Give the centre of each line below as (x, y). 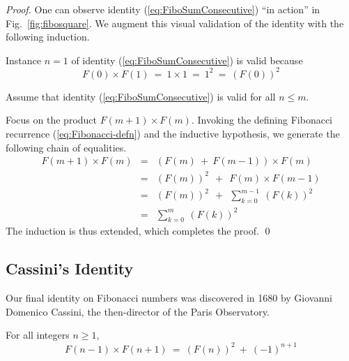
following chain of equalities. (66, 147)
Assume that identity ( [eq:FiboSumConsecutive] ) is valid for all (141, 96)
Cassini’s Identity (70, 268)
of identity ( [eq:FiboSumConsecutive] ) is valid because (187, 60)
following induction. (48, 37)
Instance (24, 60)
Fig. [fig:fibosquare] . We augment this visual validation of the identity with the (175, 23)
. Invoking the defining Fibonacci (262, 120)
